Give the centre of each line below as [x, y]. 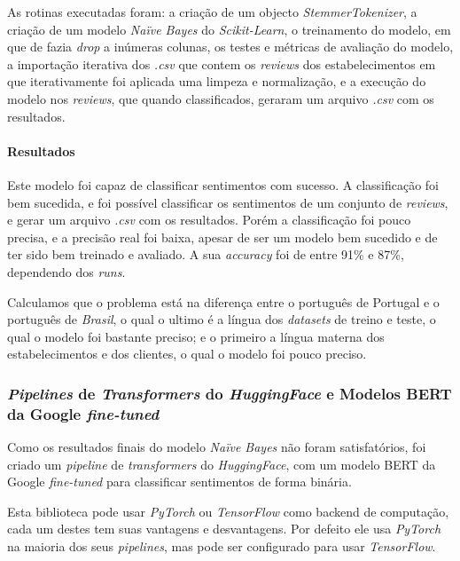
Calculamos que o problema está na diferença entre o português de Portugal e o [223, 301]
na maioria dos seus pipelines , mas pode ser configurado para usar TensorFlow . [222, 546]
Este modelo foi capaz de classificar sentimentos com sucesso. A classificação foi [223, 184]
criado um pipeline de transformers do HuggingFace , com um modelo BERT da [222, 464]
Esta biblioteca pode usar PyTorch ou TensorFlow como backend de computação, [228, 511]
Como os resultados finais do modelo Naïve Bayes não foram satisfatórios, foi [217, 447]
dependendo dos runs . [66, 271]
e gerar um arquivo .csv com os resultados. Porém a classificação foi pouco [209, 220]
